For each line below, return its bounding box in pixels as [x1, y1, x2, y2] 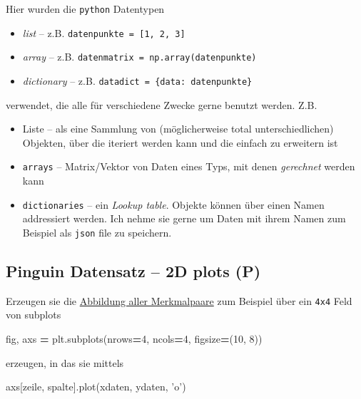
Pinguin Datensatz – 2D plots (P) [6, 259, 261, 281]
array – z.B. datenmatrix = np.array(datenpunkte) [22, 49, 257, 64]
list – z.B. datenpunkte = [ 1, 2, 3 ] [22, 25, 185, 40]
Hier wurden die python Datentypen [6, 1, 165, 16]
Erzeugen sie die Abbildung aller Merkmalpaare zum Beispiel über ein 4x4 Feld [6, 293, 352, 308]
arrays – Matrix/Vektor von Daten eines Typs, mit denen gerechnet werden [22, 159, 355, 174]
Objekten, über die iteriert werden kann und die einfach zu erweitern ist [22, 135, 338, 150]
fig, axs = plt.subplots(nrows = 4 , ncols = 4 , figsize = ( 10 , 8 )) [6, 331, 263, 346]
